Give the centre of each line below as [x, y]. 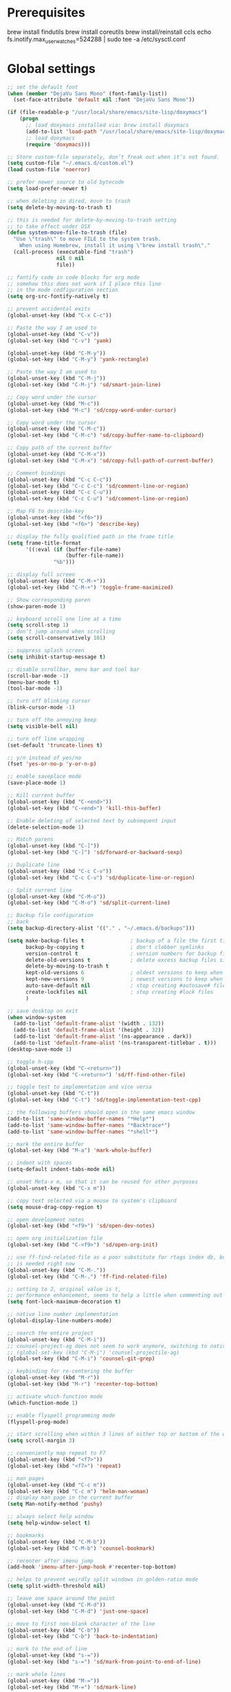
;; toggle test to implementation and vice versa [80, 1087]
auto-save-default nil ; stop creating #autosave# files [127, 986]
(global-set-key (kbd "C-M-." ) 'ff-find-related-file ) [87, 1277]
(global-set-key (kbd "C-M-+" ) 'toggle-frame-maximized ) [90, 587]
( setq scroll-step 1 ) [38, 625]
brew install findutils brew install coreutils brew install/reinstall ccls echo [109, 32]
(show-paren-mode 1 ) [37, 606]
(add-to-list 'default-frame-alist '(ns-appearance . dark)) [103, 1036]
